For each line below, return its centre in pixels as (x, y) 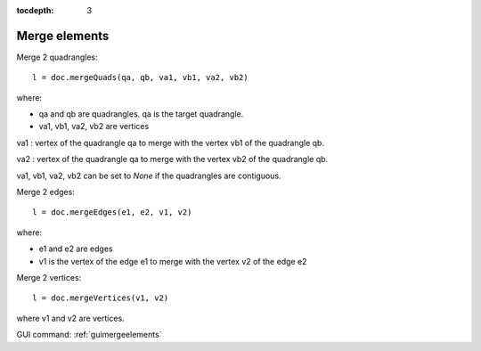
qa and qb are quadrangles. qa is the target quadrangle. (141, 114)
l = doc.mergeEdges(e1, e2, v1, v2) (112, 212)
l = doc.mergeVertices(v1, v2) (101, 298)
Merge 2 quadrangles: (57, 57)
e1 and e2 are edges (76, 249)
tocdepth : (35, 10)
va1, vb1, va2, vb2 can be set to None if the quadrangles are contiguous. (149, 175)
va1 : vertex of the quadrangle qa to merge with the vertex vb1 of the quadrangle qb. (171, 143)
